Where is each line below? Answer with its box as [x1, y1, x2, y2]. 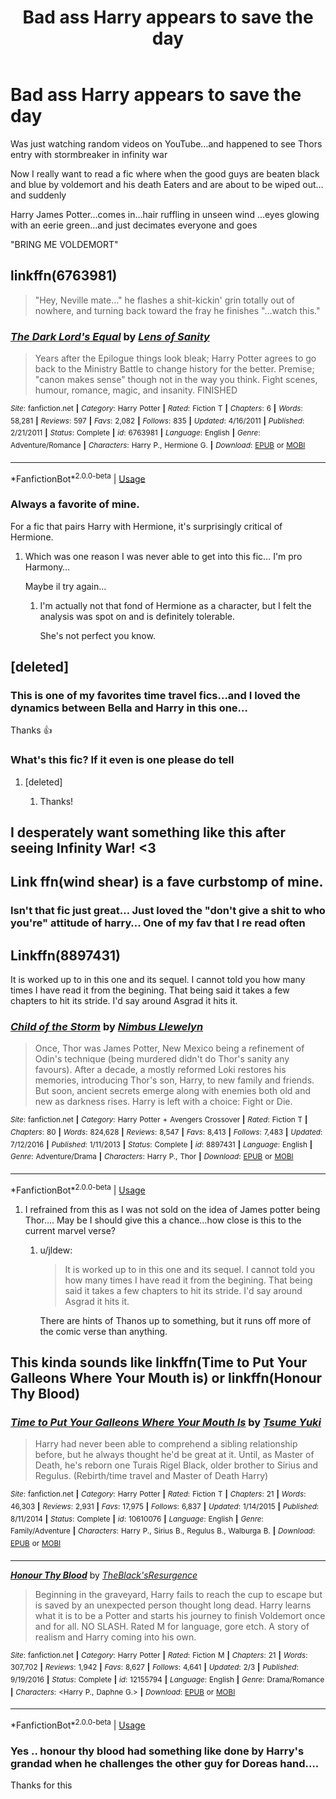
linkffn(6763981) [10, 267, 118, 285]
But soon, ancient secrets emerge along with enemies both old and [34, 1085, 312, 1097]
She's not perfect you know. [39, 629, 156, 641]
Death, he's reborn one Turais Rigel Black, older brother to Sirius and [34, 1459, 319, 1471]
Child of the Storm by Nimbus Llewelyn [10, 1020, 204, 1034]
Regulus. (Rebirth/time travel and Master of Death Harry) [34, 1470, 269, 1482]
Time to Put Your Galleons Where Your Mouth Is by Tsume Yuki [10, 1416, 322, 1430]
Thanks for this [10, 1779, 73, 1791]
